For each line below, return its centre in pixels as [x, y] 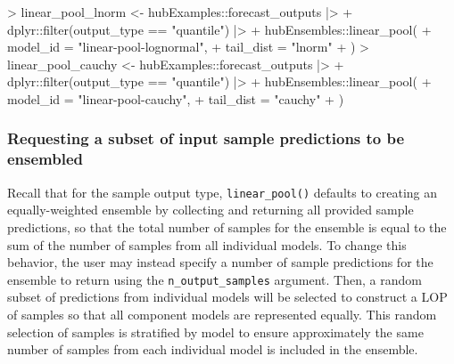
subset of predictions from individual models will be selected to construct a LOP [227, 297]
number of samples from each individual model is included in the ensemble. [213, 349]
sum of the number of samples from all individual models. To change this [207, 244]
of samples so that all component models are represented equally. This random [222, 314]
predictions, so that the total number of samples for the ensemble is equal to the [227, 226]
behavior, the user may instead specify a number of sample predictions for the [220, 262]
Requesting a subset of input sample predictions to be [206, 138]
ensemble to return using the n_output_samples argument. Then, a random [215, 279]
